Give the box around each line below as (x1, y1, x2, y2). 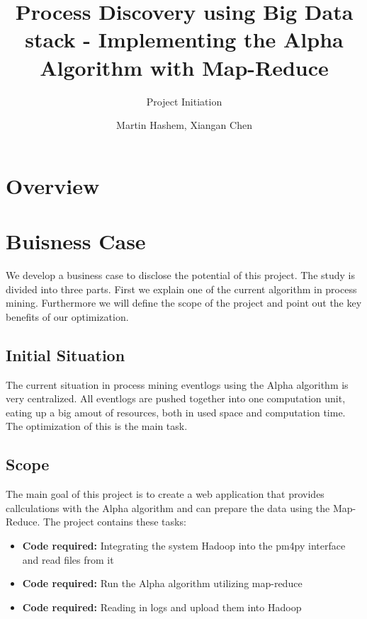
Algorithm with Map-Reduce (40, 52, 329, 81)
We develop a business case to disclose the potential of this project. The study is (6, 268, 356, 282)
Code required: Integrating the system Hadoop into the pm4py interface (22, 538, 346, 552)
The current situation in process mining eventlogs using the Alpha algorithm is (6, 377, 349, 392)
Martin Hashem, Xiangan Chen (116, 118, 252, 132)
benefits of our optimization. (6, 309, 129, 324)
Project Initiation (146, 93, 222, 108)
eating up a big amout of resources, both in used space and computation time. (6, 404, 346, 419)
